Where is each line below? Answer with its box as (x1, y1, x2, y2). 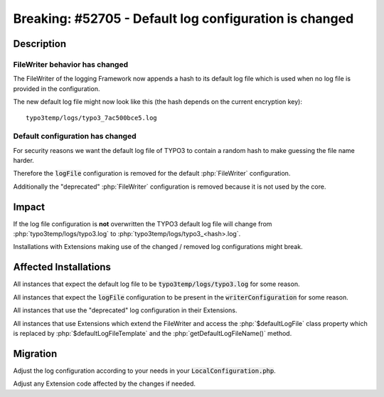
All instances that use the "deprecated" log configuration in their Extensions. (13, 306, 238, 314)
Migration (13, 347, 58, 359)
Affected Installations (13, 261, 112, 273)
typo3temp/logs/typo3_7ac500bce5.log (26, 114, 158, 122)
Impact (13, 201, 46, 213)
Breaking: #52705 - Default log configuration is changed (13, 11, 354, 26)
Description (13, 38, 67, 50)
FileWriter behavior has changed (13, 59, 128, 69)
